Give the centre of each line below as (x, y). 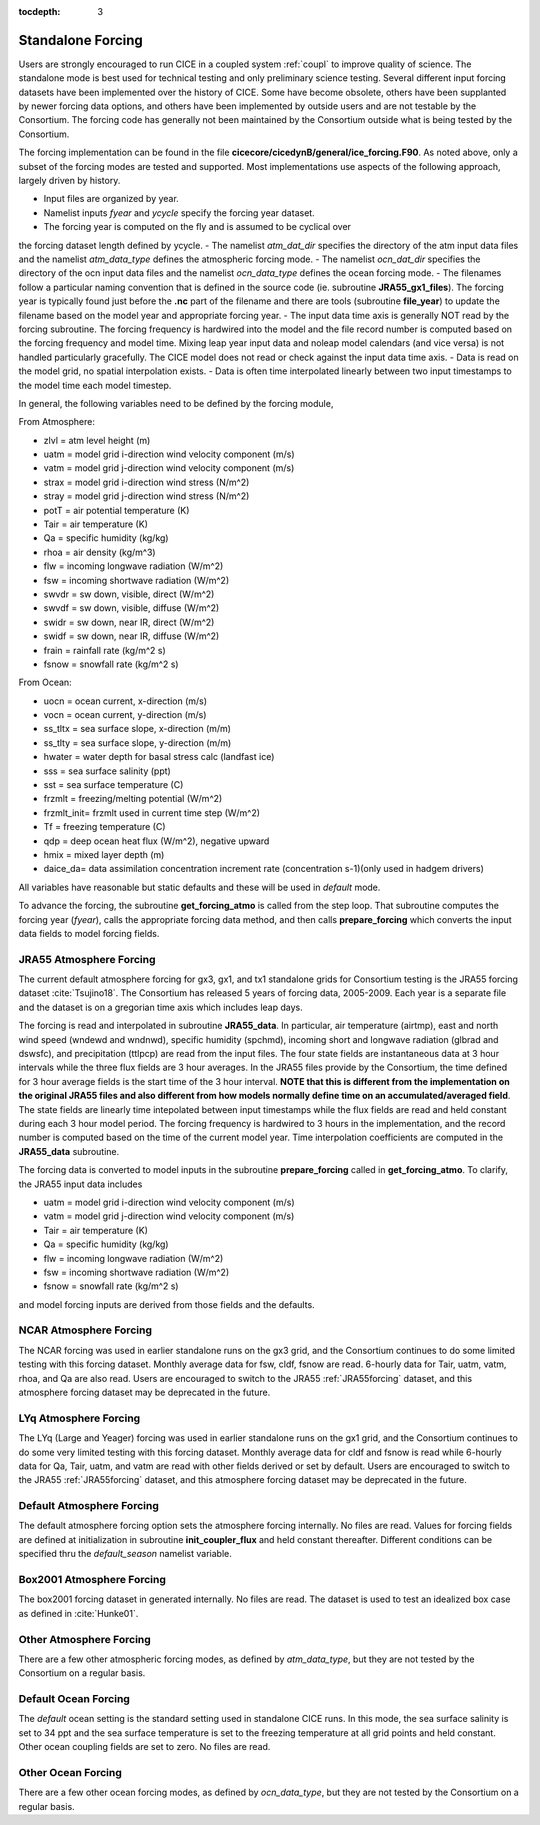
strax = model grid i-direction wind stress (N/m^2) (146, 482)
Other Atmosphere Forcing (85, 1639)
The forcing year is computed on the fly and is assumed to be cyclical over (197, 227)
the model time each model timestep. (95, 385)
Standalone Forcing (81, 40)
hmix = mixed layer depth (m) (104, 854)
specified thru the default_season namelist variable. (125, 1554)
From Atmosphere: (56, 422)
